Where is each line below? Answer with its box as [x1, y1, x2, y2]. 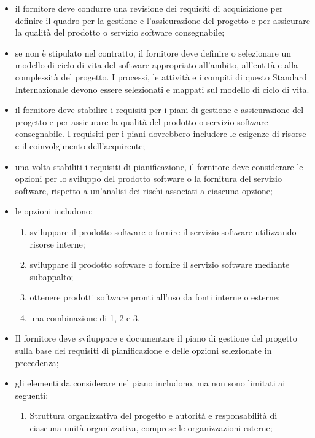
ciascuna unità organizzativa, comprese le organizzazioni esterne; [29, 421, 273, 434]
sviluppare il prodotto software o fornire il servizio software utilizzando [29, 225, 297, 238]
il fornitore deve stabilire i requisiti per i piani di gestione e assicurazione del [15, 103, 304, 116]
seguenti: [15, 388, 49, 401]
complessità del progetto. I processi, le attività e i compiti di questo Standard [15, 70, 307, 83]
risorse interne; [29, 237, 85, 250]
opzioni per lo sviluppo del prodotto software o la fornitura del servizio [15, 172, 282, 185]
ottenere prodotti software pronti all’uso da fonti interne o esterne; [29, 291, 280, 303]
